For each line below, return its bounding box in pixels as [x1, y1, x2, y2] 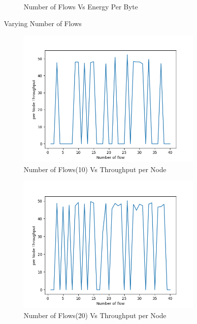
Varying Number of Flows [4, 18, 82, 28]
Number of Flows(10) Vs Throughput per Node [24, 164, 166, 174]
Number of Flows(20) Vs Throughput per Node [24, 310, 166, 320]
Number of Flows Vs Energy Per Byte [24, 1, 138, 11]
